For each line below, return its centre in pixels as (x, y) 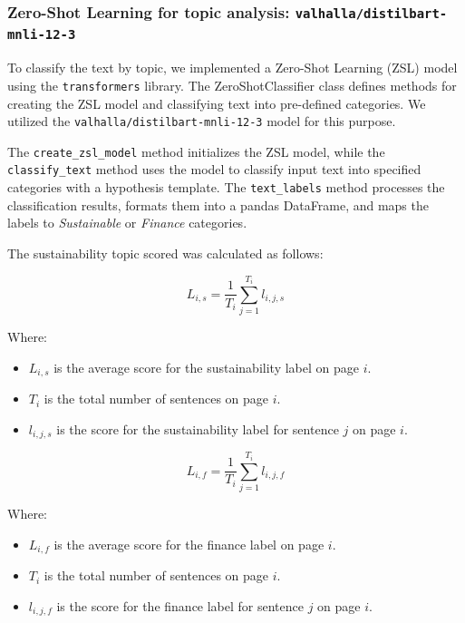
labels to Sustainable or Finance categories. (127, 223)
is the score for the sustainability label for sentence (198, 428)
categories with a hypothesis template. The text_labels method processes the (226, 187)
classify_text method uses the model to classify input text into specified (214, 169)
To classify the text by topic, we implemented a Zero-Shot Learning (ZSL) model (232, 68)
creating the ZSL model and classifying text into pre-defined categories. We (217, 103)
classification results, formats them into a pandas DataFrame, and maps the (218, 204)
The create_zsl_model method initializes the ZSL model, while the (196, 151)
